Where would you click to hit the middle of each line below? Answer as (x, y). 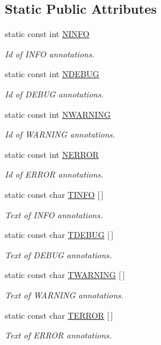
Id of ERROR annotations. (54, 174)
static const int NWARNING (58, 114)
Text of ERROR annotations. (58, 335)
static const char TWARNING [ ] (65, 275)
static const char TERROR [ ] (59, 315)
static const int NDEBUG (52, 74)
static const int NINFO (47, 34)
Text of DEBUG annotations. (58, 254)
